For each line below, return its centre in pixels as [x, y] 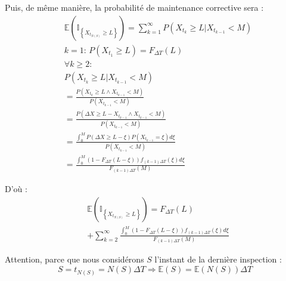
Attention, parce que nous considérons [74, 259]
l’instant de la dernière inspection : [218, 259]
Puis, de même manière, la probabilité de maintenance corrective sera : [134, 7]
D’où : [16, 189]
